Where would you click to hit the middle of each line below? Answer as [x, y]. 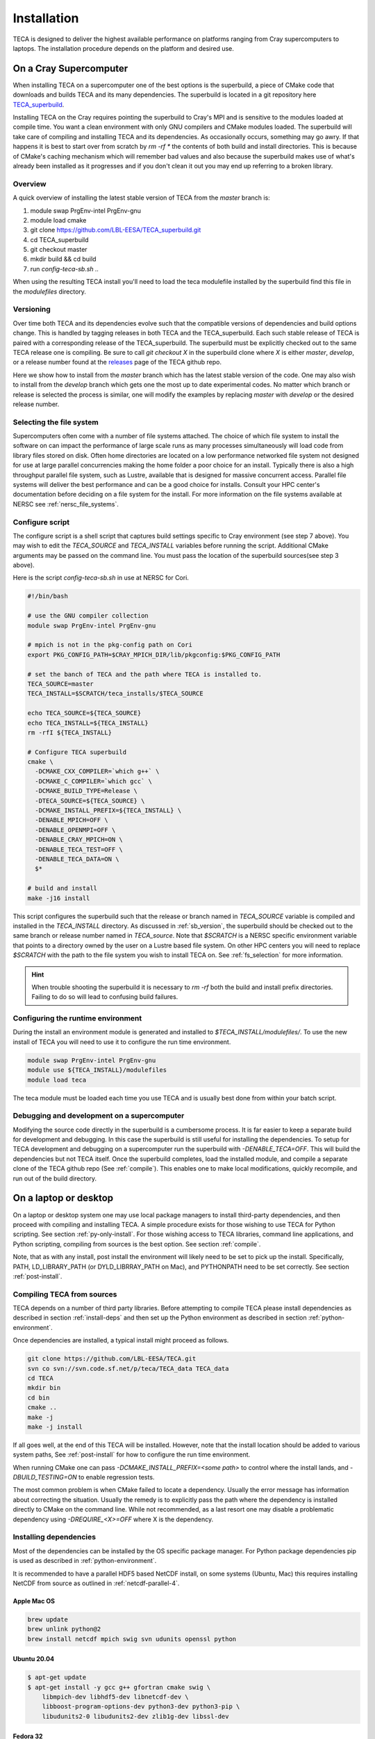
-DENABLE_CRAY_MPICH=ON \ [79, 840]
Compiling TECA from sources [65, 1294]
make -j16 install [59, 898]
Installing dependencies [55, 1537]
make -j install [55, 1427]
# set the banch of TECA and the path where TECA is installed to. [145, 674]
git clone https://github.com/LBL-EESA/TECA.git [112, 1359]
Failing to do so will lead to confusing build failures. [105, 997]
